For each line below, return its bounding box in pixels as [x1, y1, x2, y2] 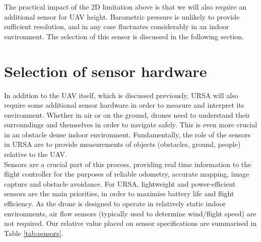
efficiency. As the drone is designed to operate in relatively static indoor [4, 198, 226, 209]
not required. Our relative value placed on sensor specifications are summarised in [4, 218, 257, 228]
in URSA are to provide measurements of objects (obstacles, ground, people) [4, 139, 241, 149]
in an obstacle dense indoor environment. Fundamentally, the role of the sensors [4, 129, 251, 139]
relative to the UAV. [4, 149, 67, 159]
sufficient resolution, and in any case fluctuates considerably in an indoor [4, 21, 229, 32]
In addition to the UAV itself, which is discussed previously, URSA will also [4, 90, 238, 100]
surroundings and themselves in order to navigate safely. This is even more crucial [4, 119, 257, 130]
